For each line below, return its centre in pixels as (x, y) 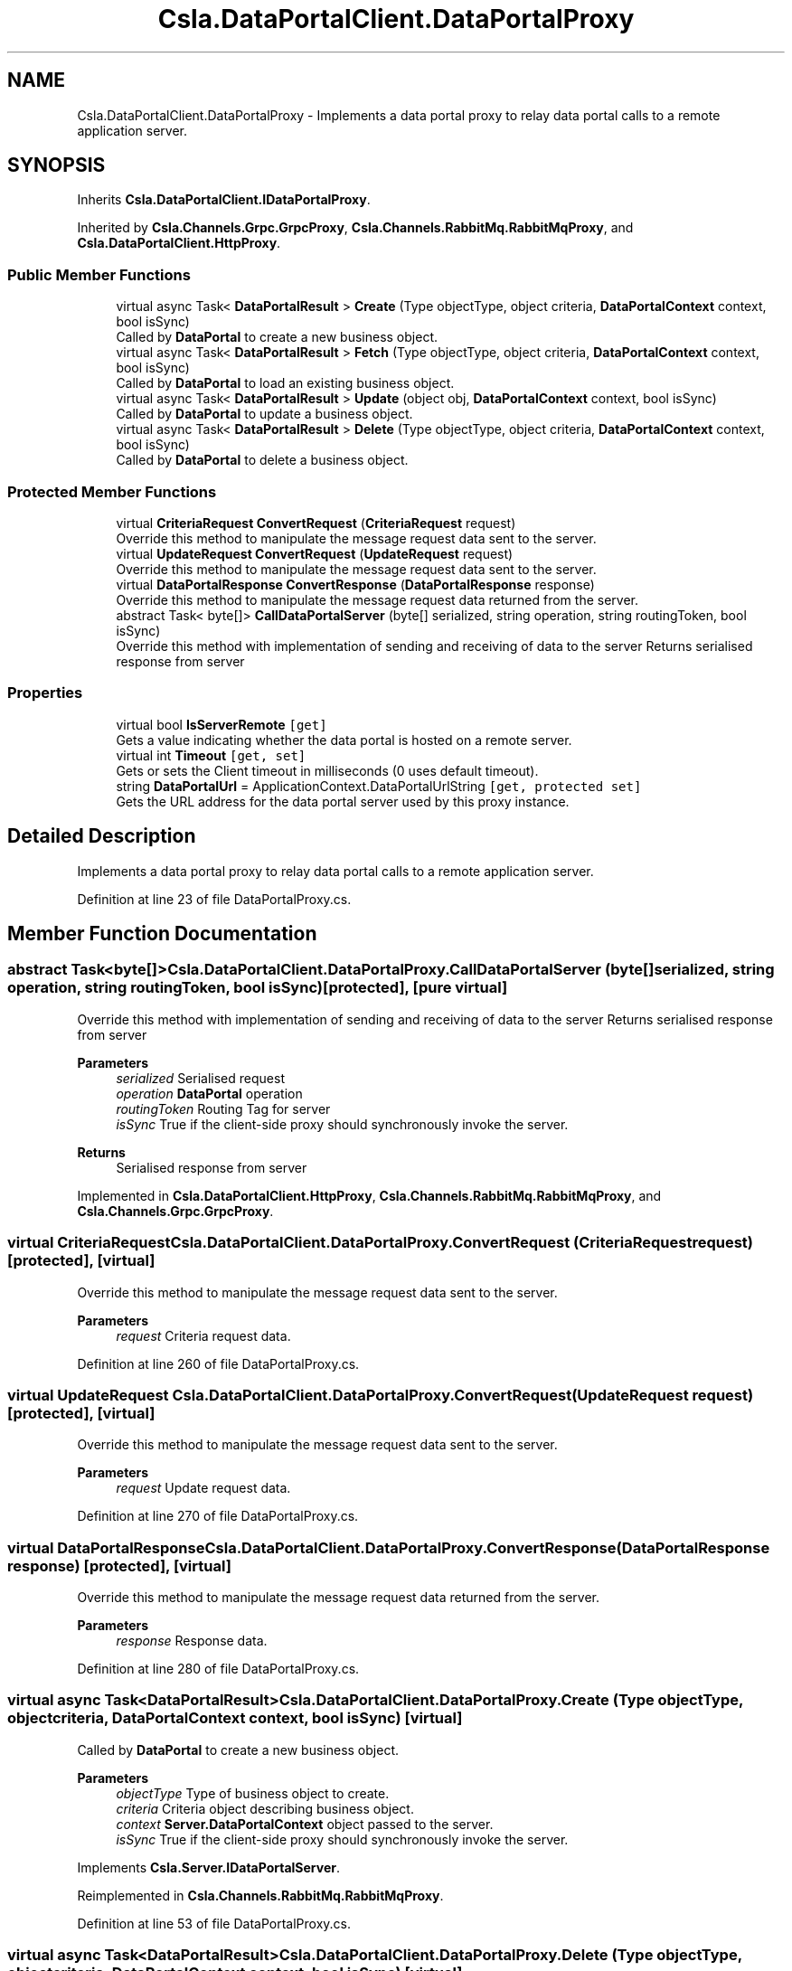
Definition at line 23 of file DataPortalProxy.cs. (214, 899)
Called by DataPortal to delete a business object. (262, 460)
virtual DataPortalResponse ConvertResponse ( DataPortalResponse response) (355, 584)
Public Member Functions (99, 274)
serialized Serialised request (200, 1078)
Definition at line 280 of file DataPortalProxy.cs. (218, 1669)
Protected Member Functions (112, 491)
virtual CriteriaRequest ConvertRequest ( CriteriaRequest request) (316, 523)
